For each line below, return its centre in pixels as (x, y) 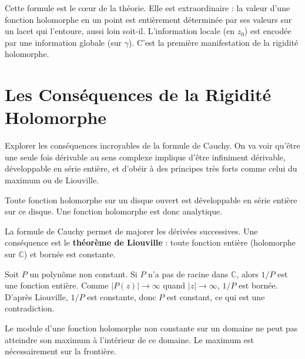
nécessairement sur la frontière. (61, 351)
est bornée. (258, 285)
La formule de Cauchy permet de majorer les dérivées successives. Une (131, 231)
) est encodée (268, 31)
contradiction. (30, 308)
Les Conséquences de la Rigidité (138, 94)
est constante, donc (122, 296)
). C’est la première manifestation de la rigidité (213, 42)
